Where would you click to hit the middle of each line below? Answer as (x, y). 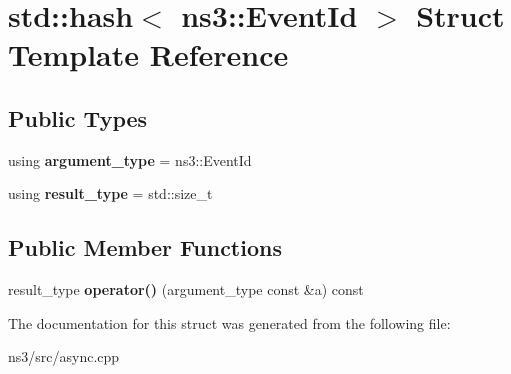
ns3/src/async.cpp (64, 356)
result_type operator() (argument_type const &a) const (186, 289)
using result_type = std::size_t (110, 193)
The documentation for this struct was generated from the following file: (229, 322)
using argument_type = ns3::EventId (130, 159)
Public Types (78, 117)
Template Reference (148, 54)
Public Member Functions (145, 247)
